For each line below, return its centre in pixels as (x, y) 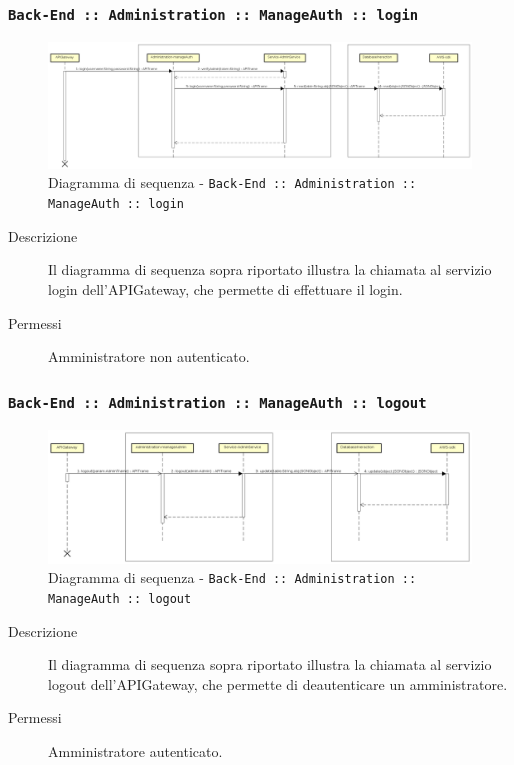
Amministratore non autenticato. (149, 356)
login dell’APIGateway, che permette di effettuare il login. (225, 288)
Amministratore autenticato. (135, 750)
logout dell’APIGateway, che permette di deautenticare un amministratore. (278, 683)
